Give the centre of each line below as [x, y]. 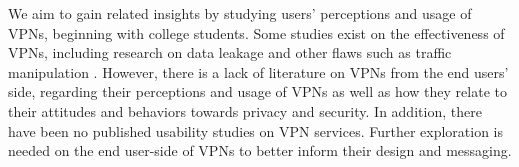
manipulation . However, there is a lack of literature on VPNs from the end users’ [258, 71]
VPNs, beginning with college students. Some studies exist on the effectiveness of [256, 32]
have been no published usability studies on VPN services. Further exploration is [256, 130]
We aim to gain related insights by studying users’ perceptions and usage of [240, 13]
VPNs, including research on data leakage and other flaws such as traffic [230, 52]
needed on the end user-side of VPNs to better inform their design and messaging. [260, 150]
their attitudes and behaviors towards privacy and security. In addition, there [245, 110]
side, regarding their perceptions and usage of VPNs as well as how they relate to [257, 91]
